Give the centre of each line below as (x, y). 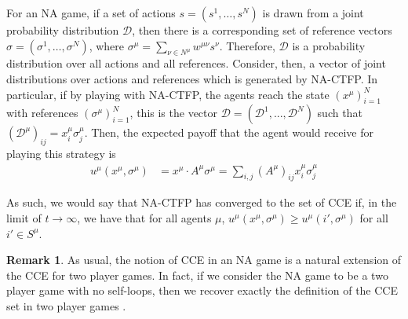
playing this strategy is (61, 154)
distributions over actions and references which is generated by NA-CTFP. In (192, 78)
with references (42, 113)
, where (107, 45)
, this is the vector (174, 113)
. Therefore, (247, 45)
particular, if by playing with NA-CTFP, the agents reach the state (168, 94)
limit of (24, 218)
